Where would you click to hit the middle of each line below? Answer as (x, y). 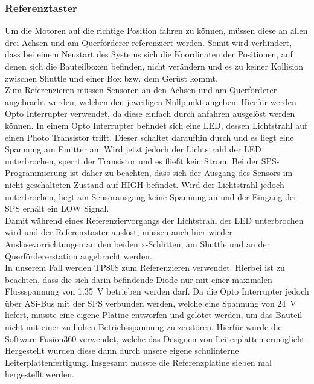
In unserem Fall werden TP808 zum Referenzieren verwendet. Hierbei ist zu (145, 268)
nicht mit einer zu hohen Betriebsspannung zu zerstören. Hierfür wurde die (143, 327)
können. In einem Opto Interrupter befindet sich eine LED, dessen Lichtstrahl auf (156, 125)
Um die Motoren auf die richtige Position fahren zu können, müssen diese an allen (156, 31)
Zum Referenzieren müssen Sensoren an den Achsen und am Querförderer (141, 90)
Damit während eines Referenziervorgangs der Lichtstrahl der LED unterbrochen (154, 220)
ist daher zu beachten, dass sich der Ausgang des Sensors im (181, 173)
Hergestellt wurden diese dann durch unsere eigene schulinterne (122, 350)
